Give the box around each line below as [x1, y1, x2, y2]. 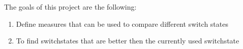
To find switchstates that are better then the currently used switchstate [16, 35, 239, 46]
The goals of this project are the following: [4, 2, 137, 12]
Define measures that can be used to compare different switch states [16, 18, 228, 29]
